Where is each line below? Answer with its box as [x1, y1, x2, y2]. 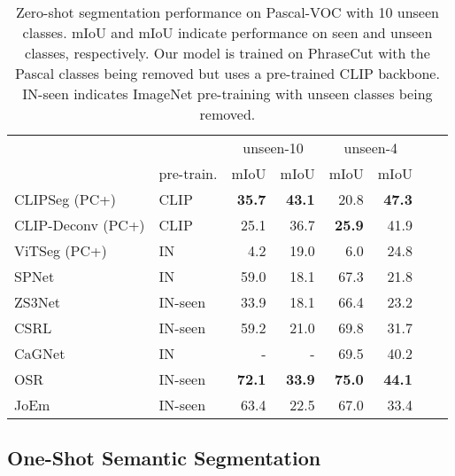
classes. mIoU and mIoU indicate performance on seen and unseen [22, 22, 433, 43]
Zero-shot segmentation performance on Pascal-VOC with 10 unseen [15, 2, 439, 22]
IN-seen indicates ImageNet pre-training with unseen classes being [22, 83, 433, 104]
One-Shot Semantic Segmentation [7, 444, 321, 472]
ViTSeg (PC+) [14, 240, 107, 261]
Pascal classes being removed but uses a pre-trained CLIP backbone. [14, 63, 440, 83]
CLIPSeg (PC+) [14, 189, 116, 209]
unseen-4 [343, 137, 398, 158]
